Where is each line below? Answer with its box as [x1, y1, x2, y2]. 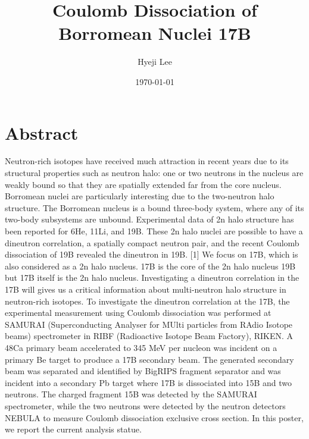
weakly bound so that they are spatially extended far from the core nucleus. [5, 178, 282, 190]
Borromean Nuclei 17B [58, 21, 251, 45]
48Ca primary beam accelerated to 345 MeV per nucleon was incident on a [5, 341, 277, 353]
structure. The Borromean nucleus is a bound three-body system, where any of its [5, 201, 304, 214]
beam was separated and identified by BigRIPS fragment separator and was [5, 365, 281, 377]
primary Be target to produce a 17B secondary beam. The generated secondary [5, 353, 294, 365]
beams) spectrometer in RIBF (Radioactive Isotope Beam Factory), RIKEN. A [5, 330, 294, 342]
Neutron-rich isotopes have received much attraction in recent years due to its [5, 155, 289, 167]
